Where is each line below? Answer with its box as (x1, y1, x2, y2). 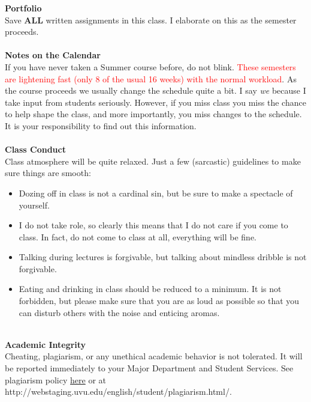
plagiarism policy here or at (5, 373, 107, 386)
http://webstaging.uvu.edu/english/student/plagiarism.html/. (5, 385, 232, 398)
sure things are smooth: (5, 166, 91, 179)
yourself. (19, 198, 50, 211)
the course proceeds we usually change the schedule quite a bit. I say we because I (5, 84, 306, 97)
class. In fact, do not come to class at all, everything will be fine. (19, 230, 256, 243)
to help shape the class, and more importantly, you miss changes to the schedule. (5, 108, 302, 120)
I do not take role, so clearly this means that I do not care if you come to (19, 219, 288, 231)
